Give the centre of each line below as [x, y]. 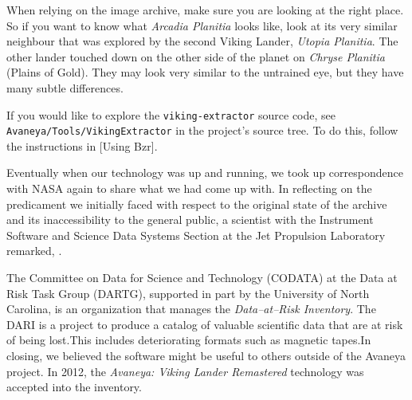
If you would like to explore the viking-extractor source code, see [171, 114]
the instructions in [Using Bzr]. [82, 145]
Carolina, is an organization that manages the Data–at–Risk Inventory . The [191, 309]
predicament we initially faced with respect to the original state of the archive [197, 204]
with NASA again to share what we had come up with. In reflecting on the [189, 188]
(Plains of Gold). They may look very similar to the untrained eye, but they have [205, 72]
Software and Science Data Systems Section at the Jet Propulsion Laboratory [196, 235]
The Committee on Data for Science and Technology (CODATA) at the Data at [202, 278]
